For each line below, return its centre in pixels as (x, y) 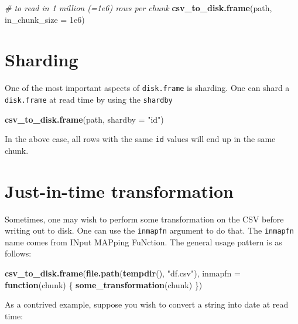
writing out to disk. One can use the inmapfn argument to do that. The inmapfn (150, 230)
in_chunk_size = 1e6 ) (45, 19)
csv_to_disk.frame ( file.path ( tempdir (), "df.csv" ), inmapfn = (123, 273)
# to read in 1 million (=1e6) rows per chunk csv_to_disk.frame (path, (138, 8)
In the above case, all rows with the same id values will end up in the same (140, 139)
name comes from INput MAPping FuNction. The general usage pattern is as (143, 242)
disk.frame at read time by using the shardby (89, 99)
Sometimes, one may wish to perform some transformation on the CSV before (144, 219)
